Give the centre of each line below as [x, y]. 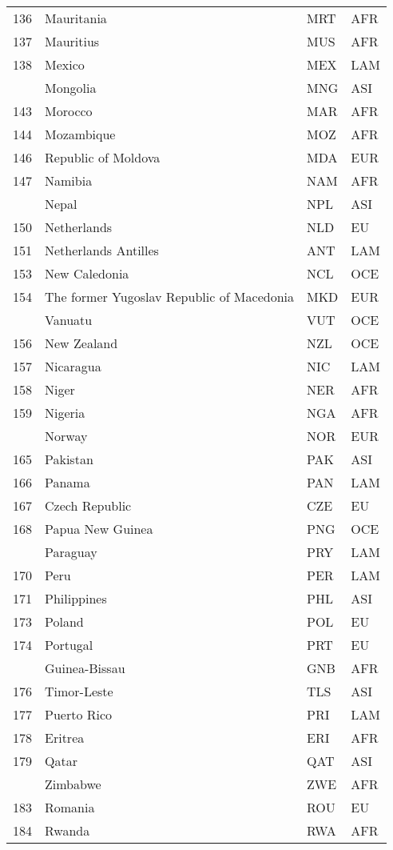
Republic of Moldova [103, 157]
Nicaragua [73, 366]
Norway [66, 436]
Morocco [69, 111]
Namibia [69, 180]
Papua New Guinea [99, 529]
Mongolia [71, 88]
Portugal [69, 645]
